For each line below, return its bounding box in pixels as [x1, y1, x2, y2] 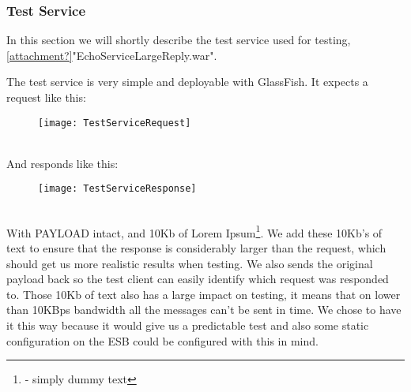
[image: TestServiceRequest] [38, 117, 191, 129]
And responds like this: [6, 155, 119, 171]
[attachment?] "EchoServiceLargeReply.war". [6, 47, 217, 63]
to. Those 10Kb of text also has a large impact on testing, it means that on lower [6, 286, 401, 302]
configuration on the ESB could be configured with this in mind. [6, 332, 319, 349]
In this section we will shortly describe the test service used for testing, [6, 32, 351, 48]
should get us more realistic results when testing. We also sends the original [6, 255, 373, 271]
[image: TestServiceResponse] [38, 183, 197, 195]
